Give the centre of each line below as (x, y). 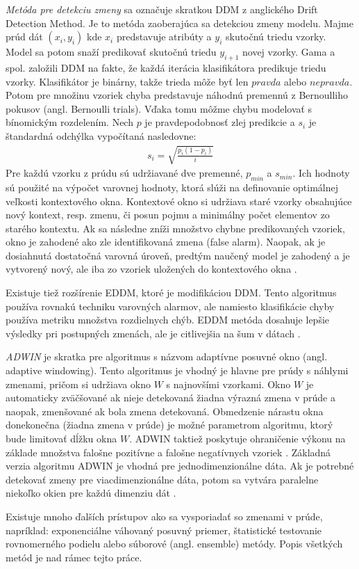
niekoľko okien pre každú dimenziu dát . (91, 493)
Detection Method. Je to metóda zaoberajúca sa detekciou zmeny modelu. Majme (179, 23)
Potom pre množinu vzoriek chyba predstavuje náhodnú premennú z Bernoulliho (177, 95)
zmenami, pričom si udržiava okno (78, 384)
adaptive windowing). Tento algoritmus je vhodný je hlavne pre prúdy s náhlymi (177, 370)
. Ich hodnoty (321, 173)
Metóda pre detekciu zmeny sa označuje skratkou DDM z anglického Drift (162, 9)
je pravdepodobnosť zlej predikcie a (220, 122)
